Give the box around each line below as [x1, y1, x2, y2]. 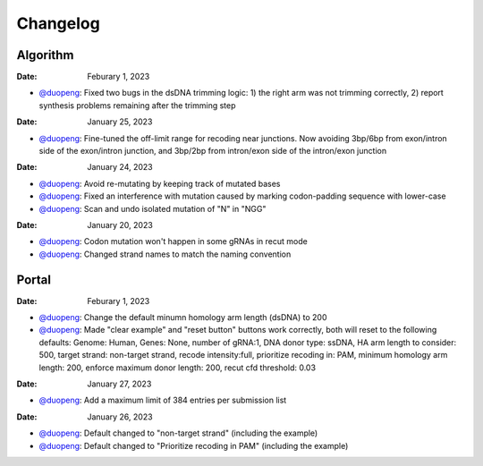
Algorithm [16, 47, 74, 63]
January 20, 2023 [87, 219, 154, 230]
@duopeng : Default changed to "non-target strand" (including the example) [38, 428, 318, 438]
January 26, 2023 [87, 411, 153, 422]
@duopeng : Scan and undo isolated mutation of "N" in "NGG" [38, 203, 267, 214]
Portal [16, 272, 51, 287]
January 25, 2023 [87, 116, 153, 127]
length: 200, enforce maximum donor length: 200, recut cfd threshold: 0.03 [38, 362, 317, 373]
